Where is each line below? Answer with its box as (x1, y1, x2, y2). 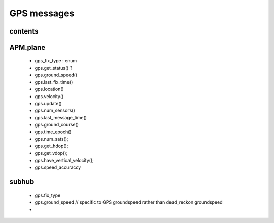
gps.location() (35, 86, 64, 92)
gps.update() (35, 100, 62, 106)
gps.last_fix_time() (35, 79, 73, 85)
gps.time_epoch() (35, 129, 72, 135)
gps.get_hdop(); (35, 143, 68, 149)
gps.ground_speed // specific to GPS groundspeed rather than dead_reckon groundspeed (35, 199, 223, 205)
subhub (9, 178, 35, 186)
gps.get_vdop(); (35, 150, 68, 156)
